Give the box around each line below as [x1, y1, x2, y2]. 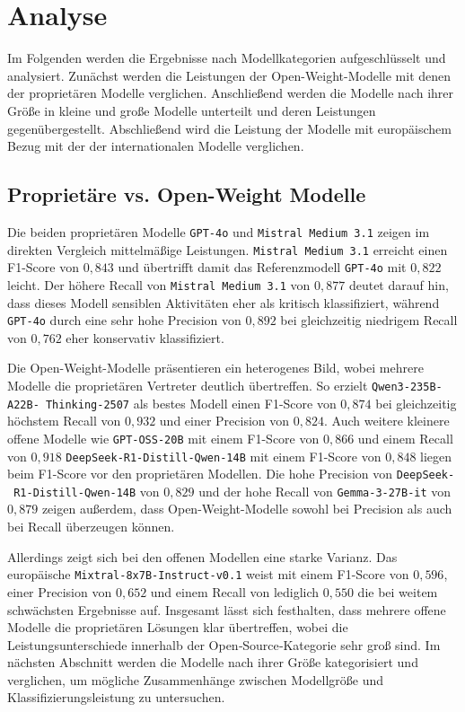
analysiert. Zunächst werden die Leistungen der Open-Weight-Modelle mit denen [7, 66, 452, 84]
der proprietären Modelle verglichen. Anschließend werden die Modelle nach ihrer [7, 84, 454, 102]
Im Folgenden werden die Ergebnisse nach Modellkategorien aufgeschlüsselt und [7, 48, 446, 67]
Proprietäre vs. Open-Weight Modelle [7, 180, 366, 208]
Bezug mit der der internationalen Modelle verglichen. [7, 136, 304, 155]
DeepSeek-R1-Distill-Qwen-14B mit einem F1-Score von [66, 446, 382, 465]
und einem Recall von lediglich [150, 582, 320, 601]
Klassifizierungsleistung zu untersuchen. [7, 688, 225, 707]
